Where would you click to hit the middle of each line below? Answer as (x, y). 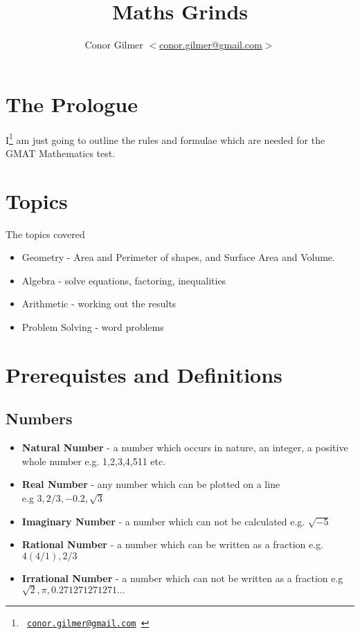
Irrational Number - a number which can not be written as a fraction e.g (182, 578)
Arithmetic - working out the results (99, 304)
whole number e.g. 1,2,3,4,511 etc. (94, 461)
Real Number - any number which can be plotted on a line (151, 484)
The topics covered (45, 234)
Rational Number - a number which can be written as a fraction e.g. (173, 544)
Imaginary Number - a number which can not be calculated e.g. (163, 521)
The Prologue (72, 103)
